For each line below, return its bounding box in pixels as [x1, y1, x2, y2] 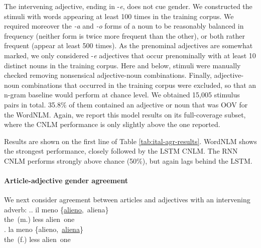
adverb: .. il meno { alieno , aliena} [4, 204, 109, 214]
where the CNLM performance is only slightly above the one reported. [4, 119, 220, 130]
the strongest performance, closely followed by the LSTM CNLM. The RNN [4, 146, 238, 156]
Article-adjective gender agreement [4, 175, 128, 186]
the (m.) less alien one [4, 214, 75, 224]
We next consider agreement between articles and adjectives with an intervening [4, 194, 250, 205]
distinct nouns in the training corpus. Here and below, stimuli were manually [4, 60, 241, 70]
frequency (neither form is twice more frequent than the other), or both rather [4, 30, 245, 41]
